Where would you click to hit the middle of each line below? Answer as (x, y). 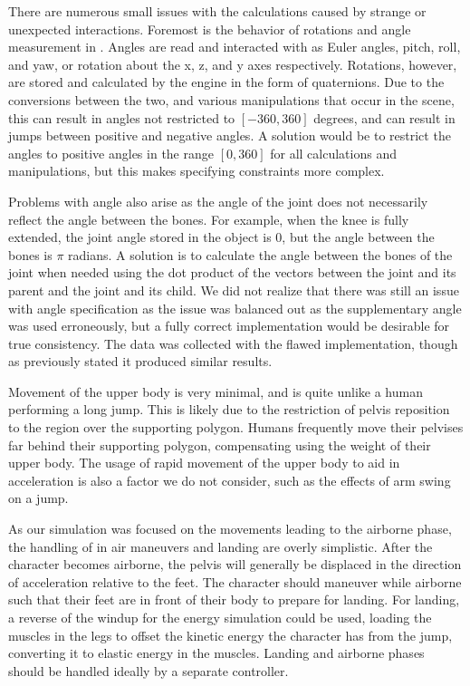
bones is (30, 254)
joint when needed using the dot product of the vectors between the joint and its (232, 272)
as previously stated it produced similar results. (140, 361)
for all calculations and (333, 153)
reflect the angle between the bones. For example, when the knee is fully (209, 219)
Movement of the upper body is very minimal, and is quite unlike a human (216, 391)
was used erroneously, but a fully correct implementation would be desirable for (229, 326)
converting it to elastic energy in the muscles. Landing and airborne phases (216, 653)
